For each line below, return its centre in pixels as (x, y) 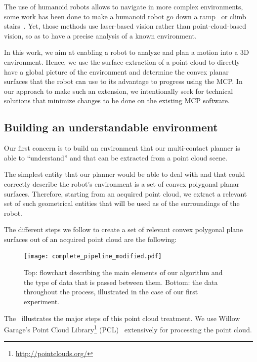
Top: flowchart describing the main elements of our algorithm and (123, 272)
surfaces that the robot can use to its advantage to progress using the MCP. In (123, 81)
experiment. (42, 301)
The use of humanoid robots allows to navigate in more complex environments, (124, 6)
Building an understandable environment (111, 127)
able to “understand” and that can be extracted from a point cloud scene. (116, 157)
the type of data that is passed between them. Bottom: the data (121, 282)
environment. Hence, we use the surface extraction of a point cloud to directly (122, 61)
